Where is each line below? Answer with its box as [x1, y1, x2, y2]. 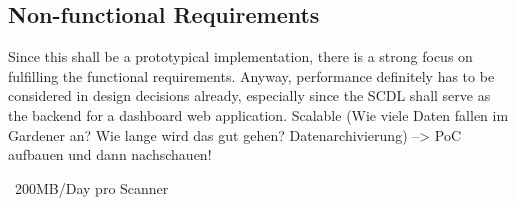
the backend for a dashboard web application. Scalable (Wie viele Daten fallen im [8, 104, 509, 125]
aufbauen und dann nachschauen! [8, 144, 212, 165]
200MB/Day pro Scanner [14, 177, 169, 198]
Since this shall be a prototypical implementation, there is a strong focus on [8, 46, 473, 67]
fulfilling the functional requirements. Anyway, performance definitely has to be [8, 65, 495, 86]
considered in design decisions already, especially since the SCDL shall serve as [8, 85, 491, 106]
